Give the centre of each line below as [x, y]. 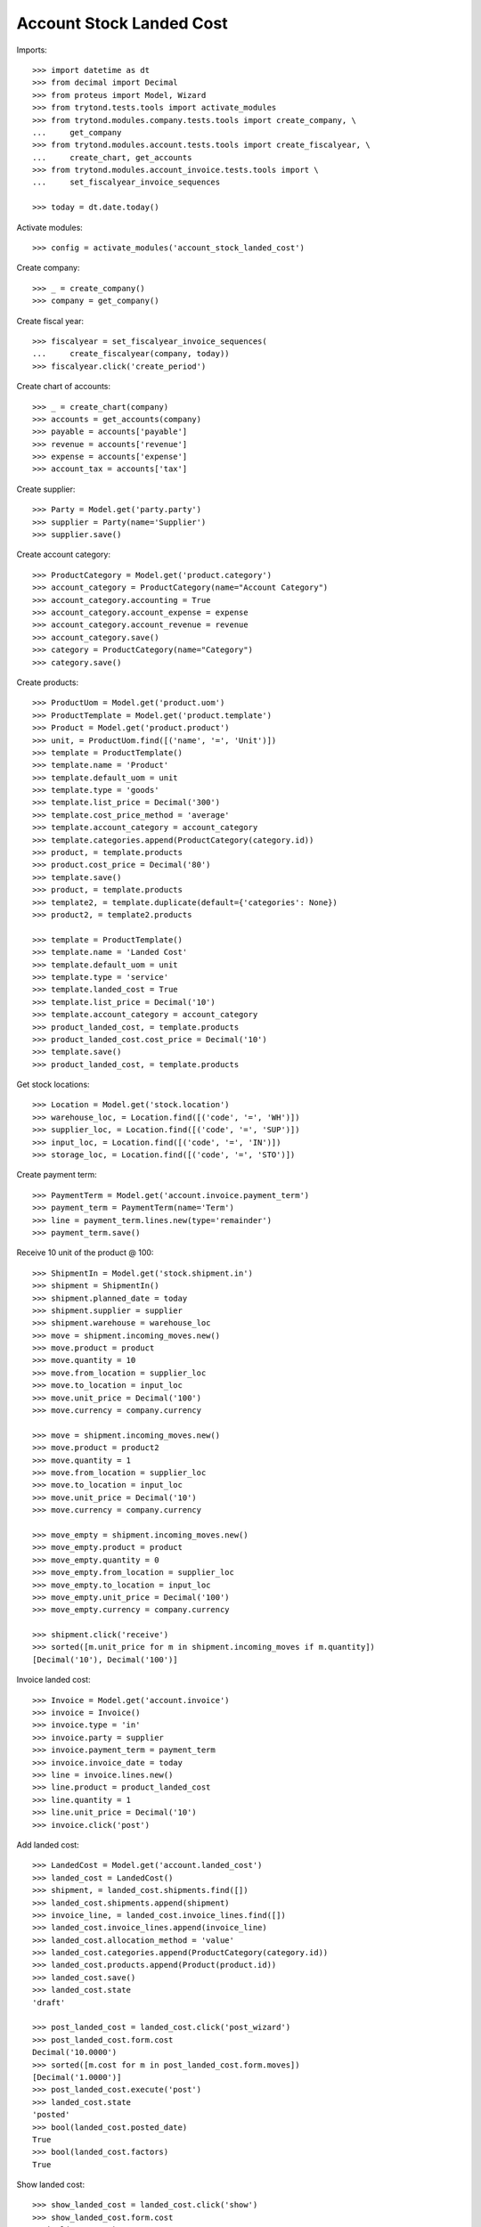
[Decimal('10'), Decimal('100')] [105, 1660]
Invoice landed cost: [53, 1680]
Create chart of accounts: [64, 387]
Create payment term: [57, 1175]
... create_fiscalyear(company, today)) [131, 354]
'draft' [49, 2003]
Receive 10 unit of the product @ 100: [85, 1252]
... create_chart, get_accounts [112, 157]
